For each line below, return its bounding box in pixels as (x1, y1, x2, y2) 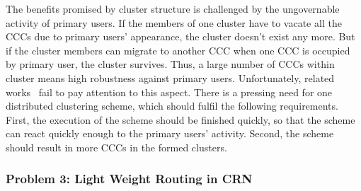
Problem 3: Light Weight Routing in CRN (6, 170, 253, 187)
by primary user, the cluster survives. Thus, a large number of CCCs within (6, 57, 335, 71)
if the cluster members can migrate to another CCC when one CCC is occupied (6, 42, 350, 57)
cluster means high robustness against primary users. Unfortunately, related (6, 70, 335, 85)
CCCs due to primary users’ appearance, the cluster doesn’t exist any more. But (6, 29, 355, 44)
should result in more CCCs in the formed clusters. (6, 139, 227, 154)
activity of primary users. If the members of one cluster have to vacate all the (6, 15, 342, 30)
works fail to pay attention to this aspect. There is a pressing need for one (6, 84, 333, 99)
